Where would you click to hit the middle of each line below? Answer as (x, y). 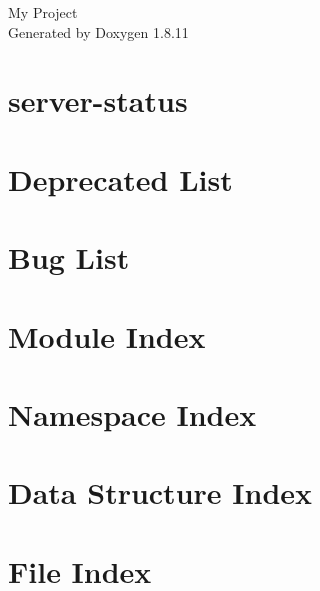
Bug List (69, 257)
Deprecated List (120, 178)
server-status (98, 100)
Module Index (107, 335)
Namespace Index (132, 413)
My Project (43, 12)
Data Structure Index (160, 492)
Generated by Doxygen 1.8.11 (98, 31)
